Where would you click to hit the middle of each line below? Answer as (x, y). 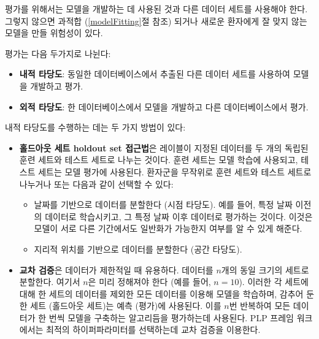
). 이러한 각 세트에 (274, 282)
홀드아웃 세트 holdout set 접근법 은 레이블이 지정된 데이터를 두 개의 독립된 (164, 147)
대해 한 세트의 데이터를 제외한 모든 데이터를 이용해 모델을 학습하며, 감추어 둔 (167, 293)
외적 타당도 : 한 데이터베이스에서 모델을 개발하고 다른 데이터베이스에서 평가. (164, 106)
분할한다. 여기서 (50, 282)
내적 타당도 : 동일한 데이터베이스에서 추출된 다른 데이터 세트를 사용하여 (155, 74)
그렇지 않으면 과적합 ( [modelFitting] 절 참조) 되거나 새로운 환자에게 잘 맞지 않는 (156, 21)
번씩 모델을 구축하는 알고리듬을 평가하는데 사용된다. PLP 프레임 (171, 317)
